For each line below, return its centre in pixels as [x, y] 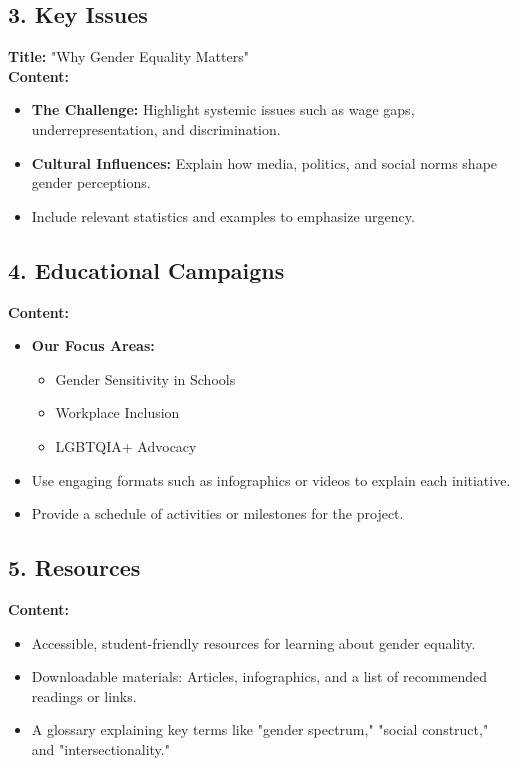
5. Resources [74, 567]
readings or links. [84, 695]
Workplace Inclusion [117, 412]
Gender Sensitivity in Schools [145, 378]
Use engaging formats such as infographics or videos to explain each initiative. [271, 479]
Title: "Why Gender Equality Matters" [128, 56]
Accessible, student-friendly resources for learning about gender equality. [253, 642]
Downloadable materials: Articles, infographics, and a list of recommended [259, 676]
